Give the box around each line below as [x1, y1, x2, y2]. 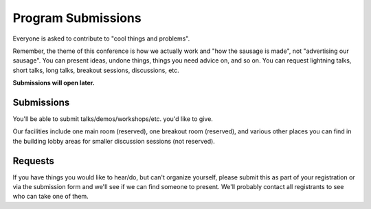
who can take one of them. [12, 192, 89, 201]
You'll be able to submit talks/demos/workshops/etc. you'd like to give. [12, 115, 213, 123]
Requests [12, 155, 54, 166]
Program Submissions [12, 10, 142, 25]
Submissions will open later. [12, 79, 95, 87]
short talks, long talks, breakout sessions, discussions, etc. [12, 66, 180, 74]
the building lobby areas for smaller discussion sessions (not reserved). [12, 137, 216, 145]
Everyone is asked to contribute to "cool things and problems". [12, 34, 190, 43]
